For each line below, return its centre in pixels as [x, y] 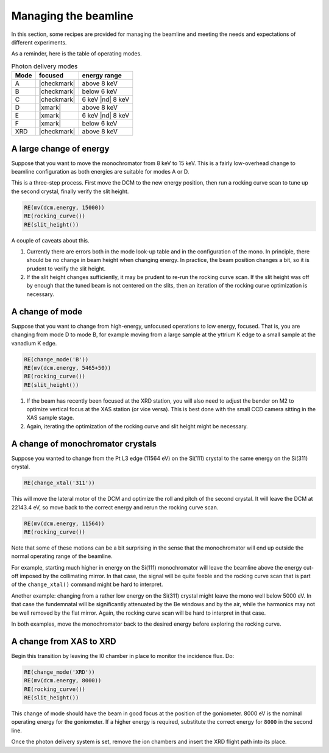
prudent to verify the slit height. [66, 269]
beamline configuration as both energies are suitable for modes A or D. [100, 171]
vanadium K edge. [34, 343]
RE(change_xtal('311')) [60, 483]
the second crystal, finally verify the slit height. [70, 191]
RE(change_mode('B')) [56, 359]
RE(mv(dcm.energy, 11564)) [64, 523]
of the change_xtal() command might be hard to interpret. [87, 584]
